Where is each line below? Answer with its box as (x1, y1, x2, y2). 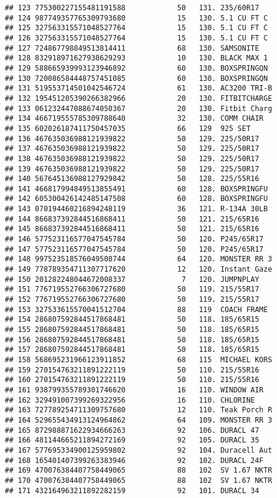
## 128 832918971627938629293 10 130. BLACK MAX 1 (5, 54, 268, 63)
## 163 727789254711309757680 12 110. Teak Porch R (5, 406, 272, 415)
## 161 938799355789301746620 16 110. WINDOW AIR (5, 385, 264, 394)
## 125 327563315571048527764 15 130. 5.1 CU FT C (5, 24, 268, 33)
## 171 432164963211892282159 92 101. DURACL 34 (5, 486, 260, 495)
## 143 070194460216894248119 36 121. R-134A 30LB (5, 205, 268, 214)
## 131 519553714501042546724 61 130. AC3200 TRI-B (5, 84, 272, 93)
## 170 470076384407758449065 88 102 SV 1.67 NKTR (5, 476, 272, 485)
